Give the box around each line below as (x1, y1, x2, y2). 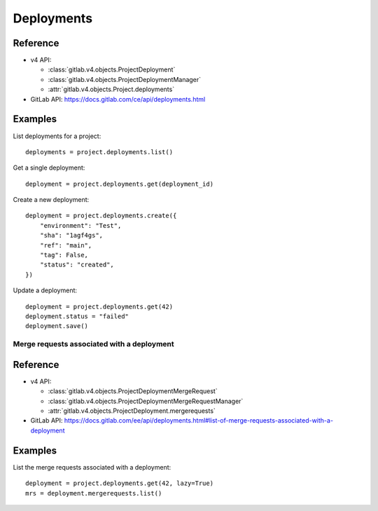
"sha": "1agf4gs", (39, 231, 104, 240)
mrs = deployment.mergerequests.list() (25, 489, 162, 497)
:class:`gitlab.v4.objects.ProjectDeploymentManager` (48, 75, 202, 83)
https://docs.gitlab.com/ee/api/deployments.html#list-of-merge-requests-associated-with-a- (64, 416, 334, 425)
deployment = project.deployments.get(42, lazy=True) (25, 479, 213, 487)
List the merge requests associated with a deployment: (13, 463, 171, 471)
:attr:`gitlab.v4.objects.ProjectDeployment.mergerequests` (48, 407, 216, 415)
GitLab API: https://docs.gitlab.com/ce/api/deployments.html (30, 95, 206, 103)
